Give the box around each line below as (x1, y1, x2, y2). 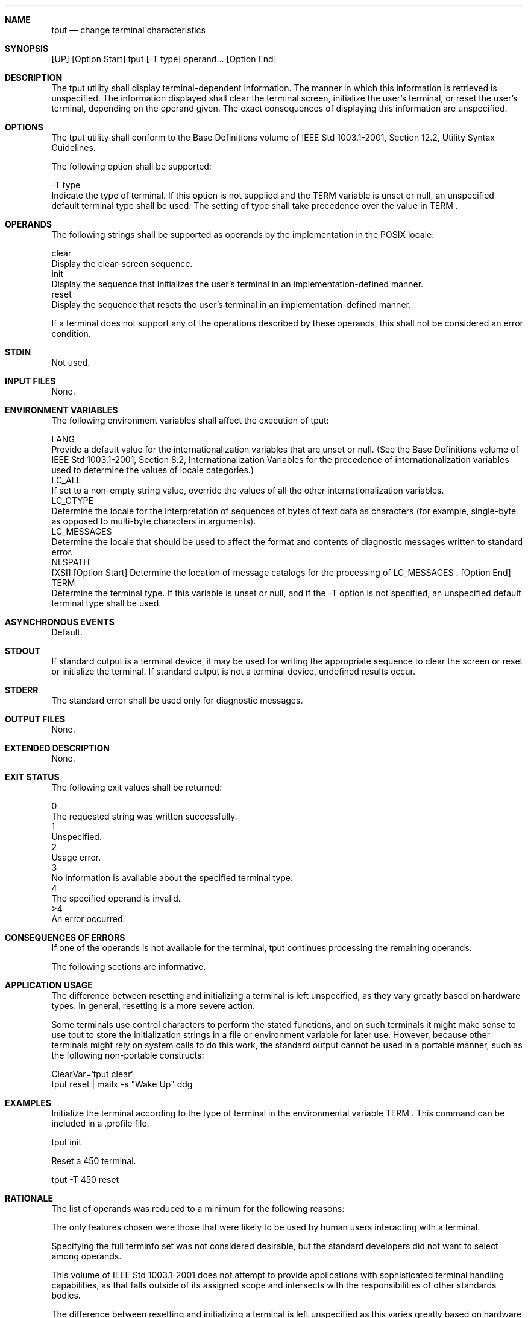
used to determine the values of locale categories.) (51, 465, 254, 475)
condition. (51, 328, 91, 339)
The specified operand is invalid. (51, 893, 181, 903)
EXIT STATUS (5, 772, 60, 782)
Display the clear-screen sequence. (51, 258, 193, 269)
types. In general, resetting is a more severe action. (51, 1001, 255, 1011)
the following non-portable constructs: (51, 1050, 204, 1060)
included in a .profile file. (51, 1118, 149, 1129)
